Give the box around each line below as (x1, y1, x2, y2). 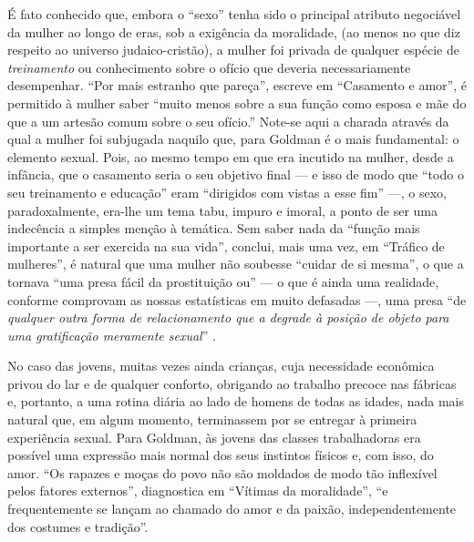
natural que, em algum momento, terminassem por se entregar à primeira (7, 410, 417, 429)
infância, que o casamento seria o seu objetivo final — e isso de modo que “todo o (7, 165, 464, 184)
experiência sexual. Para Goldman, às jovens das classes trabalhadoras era (7, 427, 421, 446)
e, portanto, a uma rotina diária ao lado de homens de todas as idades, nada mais (7, 392, 465, 411)
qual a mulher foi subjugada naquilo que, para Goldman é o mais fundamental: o (7, 129, 459, 148)
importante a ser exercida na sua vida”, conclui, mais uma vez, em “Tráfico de (7, 236, 445, 255)
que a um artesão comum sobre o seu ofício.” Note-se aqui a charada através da (7, 111, 449, 130)
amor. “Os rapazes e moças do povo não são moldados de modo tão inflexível (7, 463, 438, 482)
